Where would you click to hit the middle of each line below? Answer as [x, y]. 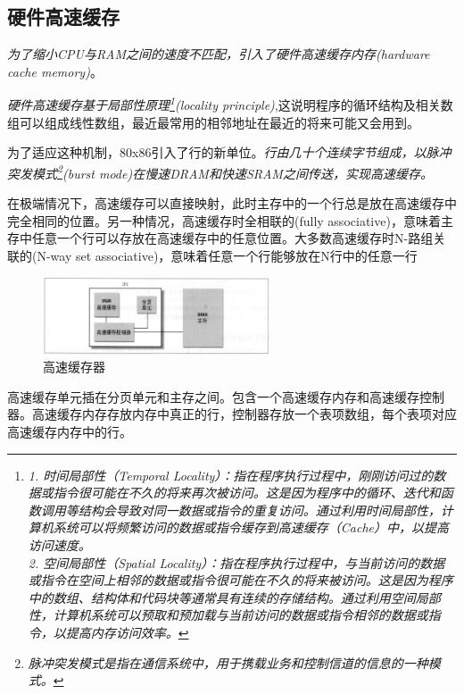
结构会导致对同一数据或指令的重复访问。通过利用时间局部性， [259, 510]
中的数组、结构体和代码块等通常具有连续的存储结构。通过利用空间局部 [234, 597]
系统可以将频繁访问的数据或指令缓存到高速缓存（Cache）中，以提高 [251, 527]
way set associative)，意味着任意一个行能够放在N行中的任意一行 [234, 255]
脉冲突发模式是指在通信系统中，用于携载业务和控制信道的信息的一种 [228, 662]
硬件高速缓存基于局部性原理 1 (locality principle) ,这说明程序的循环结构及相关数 [230, 104]
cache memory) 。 [55, 71]
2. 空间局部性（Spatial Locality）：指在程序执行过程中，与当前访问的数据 [236, 562]
